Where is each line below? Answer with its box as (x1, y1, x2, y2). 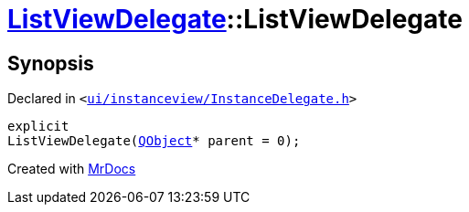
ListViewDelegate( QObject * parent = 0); (7, 133, 301, 149)
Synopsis (7, 51, 94, 75)
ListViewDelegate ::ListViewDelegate (7, 4, 463, 35)
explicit (7, 119, 69, 134)
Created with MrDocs (7, 161, 136, 177)
